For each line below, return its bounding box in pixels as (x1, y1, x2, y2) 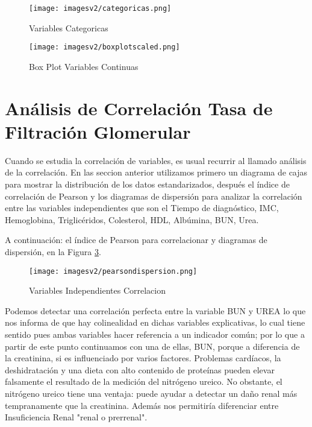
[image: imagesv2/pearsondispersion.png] (29, 267, 198, 276)
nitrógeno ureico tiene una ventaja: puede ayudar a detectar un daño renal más (5, 387, 298, 399)
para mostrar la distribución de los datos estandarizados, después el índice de (5, 178, 290, 190)
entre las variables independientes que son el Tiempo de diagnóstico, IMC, (5, 201, 279, 214)
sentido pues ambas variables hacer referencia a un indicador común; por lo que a (5, 328, 305, 340)
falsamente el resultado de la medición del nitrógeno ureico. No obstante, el (5, 375, 282, 388)
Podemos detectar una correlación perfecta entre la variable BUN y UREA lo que (5, 304, 306, 317)
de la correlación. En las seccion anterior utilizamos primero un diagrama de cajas (5, 166, 308, 179)
